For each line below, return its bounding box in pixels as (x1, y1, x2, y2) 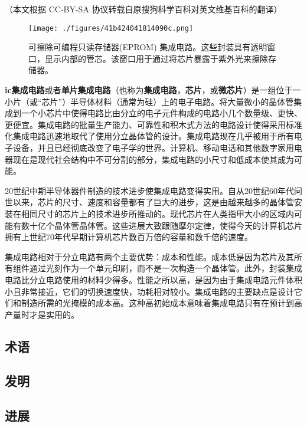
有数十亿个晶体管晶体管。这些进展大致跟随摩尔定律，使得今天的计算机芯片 (12, 219, 302, 231)
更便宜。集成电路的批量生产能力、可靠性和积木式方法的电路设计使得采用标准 (5, 118, 302, 130)
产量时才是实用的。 (5, 308, 79, 320)
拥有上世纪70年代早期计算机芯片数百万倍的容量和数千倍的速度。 (5, 231, 253, 243)
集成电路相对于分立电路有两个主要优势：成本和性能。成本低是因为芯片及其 (5, 250, 294, 262)
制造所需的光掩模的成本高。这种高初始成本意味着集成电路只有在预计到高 (21, 297, 302, 309)
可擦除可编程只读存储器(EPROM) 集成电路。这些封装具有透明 (28, 41, 267, 53)
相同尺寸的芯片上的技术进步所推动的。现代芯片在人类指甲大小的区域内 (21, 207, 294, 219)
